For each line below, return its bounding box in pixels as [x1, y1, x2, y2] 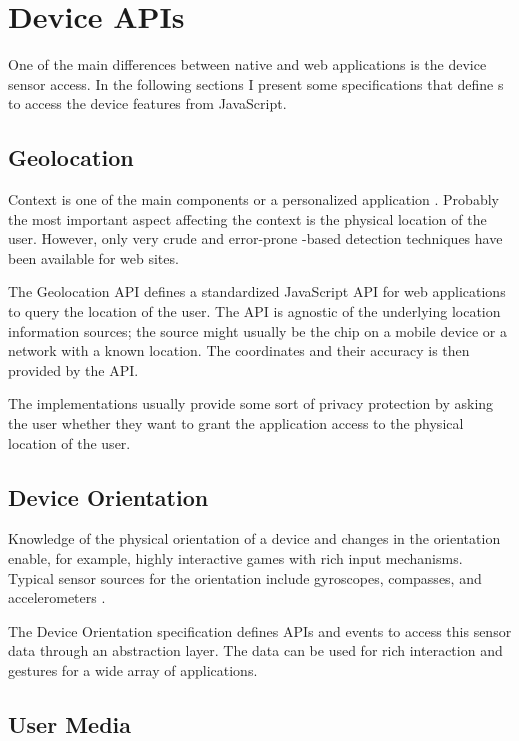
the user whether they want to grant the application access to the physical [8, 413, 464, 434]
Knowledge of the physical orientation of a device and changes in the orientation [8, 528, 501, 549]
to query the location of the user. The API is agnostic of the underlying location [8, 301, 501, 322]
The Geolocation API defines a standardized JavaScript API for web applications [8, 281, 506, 302]
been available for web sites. [8, 247, 179, 268]
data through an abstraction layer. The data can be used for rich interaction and [8, 640, 503, 661]
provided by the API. [8, 359, 139, 380]
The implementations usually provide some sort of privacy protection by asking [8, 393, 494, 414]
